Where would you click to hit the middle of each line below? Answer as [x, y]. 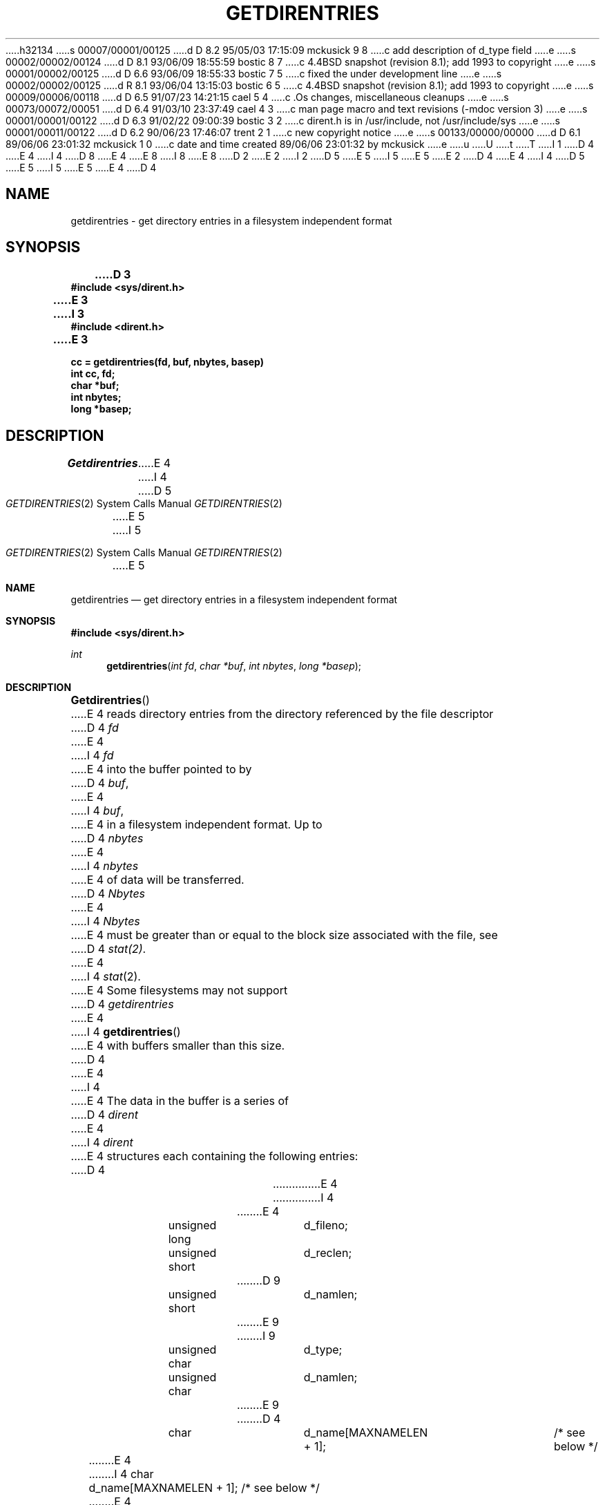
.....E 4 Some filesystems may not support [179, 991]
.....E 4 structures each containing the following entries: [214, 1156]
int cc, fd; [93, 374]
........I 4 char [121, 1474]
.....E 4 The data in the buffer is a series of [180, 1101]
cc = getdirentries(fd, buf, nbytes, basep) [167, 362]
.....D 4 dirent [104, 1115]
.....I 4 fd [92, 756]
